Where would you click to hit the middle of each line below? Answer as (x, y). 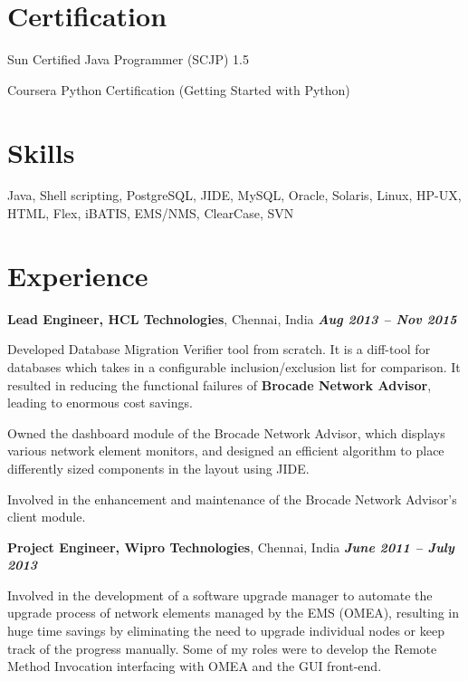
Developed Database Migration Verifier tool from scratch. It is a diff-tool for (219, 349)
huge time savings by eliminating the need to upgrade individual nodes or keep (226, 631)
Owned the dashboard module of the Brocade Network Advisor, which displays (226, 432)
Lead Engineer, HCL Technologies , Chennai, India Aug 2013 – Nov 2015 (232, 318)
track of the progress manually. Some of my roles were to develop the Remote (222, 648)
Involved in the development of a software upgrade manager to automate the (220, 595)
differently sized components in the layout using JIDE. (158, 468)
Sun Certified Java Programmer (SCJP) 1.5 (128, 59)
